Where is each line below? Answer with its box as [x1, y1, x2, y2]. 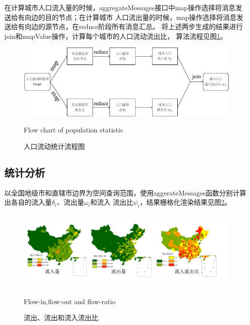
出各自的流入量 [4, 197, 52, 207]
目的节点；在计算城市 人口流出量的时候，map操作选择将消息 [45, 12, 237, 22]
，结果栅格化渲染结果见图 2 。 [140, 197, 232, 207]
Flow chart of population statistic [24, 125, 124, 135]
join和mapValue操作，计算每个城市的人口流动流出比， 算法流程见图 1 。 [4, 31, 227, 41]
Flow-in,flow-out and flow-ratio [24, 296, 116, 306]
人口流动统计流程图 [24, 141, 85, 151]
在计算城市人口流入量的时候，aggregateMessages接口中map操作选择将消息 [4, 2, 235, 12]
